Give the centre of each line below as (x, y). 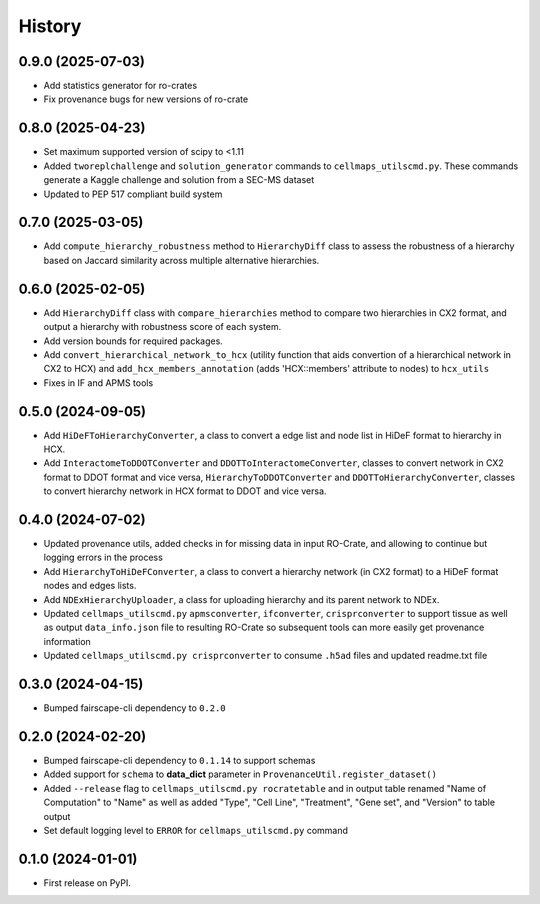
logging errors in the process (103, 557)
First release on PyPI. (87, 882)
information (67, 641)
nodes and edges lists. (90, 586)
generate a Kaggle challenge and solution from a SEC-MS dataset (179, 180)
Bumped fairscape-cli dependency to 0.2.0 (134, 708)
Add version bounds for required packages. (133, 341)
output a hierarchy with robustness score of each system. (162, 327)
